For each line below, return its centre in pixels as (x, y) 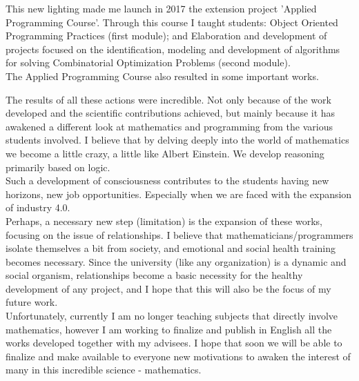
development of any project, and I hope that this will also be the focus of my (168, 288)
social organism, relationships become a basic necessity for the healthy (154, 275)
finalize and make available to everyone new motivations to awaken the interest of (178, 356)
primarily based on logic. (58, 167)
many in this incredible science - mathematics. (104, 370)
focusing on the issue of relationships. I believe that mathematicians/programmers (179, 234)
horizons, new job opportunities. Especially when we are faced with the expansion (179, 194)
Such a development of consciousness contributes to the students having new (167, 180)
